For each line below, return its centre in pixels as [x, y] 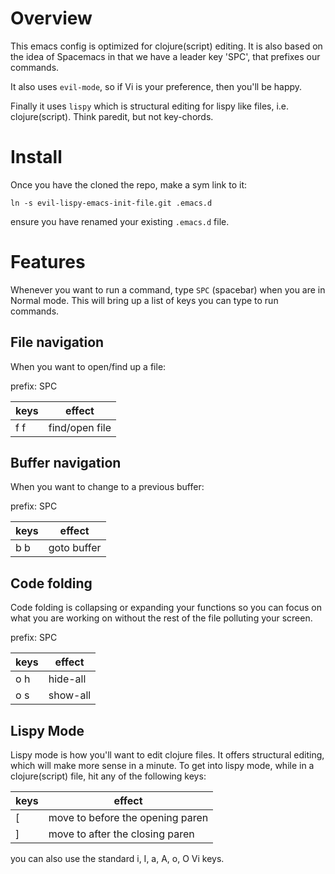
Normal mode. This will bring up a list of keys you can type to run [144, 300]
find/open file [80, 427]
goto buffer [75, 548]
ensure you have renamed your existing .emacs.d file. [120, 221]
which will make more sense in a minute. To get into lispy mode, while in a [162, 766]
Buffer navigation [66, 463]
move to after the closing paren [121, 834]
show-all [70, 695]
